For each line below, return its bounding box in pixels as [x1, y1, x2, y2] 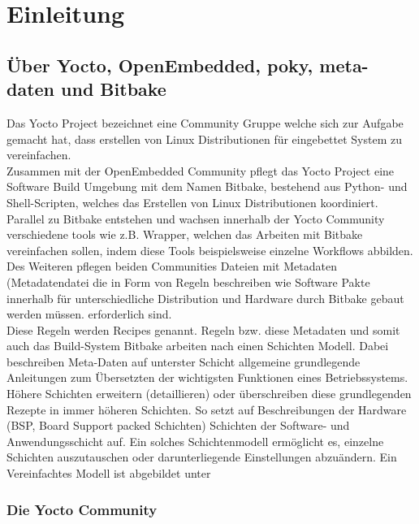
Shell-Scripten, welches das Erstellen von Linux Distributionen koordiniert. [6, 193, 378, 210]
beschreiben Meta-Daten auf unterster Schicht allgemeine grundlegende [6, 353, 361, 370]
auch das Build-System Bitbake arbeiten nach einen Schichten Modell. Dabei [6, 337, 389, 354]
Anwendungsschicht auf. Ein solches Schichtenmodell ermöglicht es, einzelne [6, 432, 384, 449]
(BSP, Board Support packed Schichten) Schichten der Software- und [6, 417, 350, 434]
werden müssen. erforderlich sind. [6, 305, 172, 323]
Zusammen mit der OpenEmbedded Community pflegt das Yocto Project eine [6, 162, 395, 179]
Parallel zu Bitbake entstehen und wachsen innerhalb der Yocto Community [6, 210, 385, 227]
